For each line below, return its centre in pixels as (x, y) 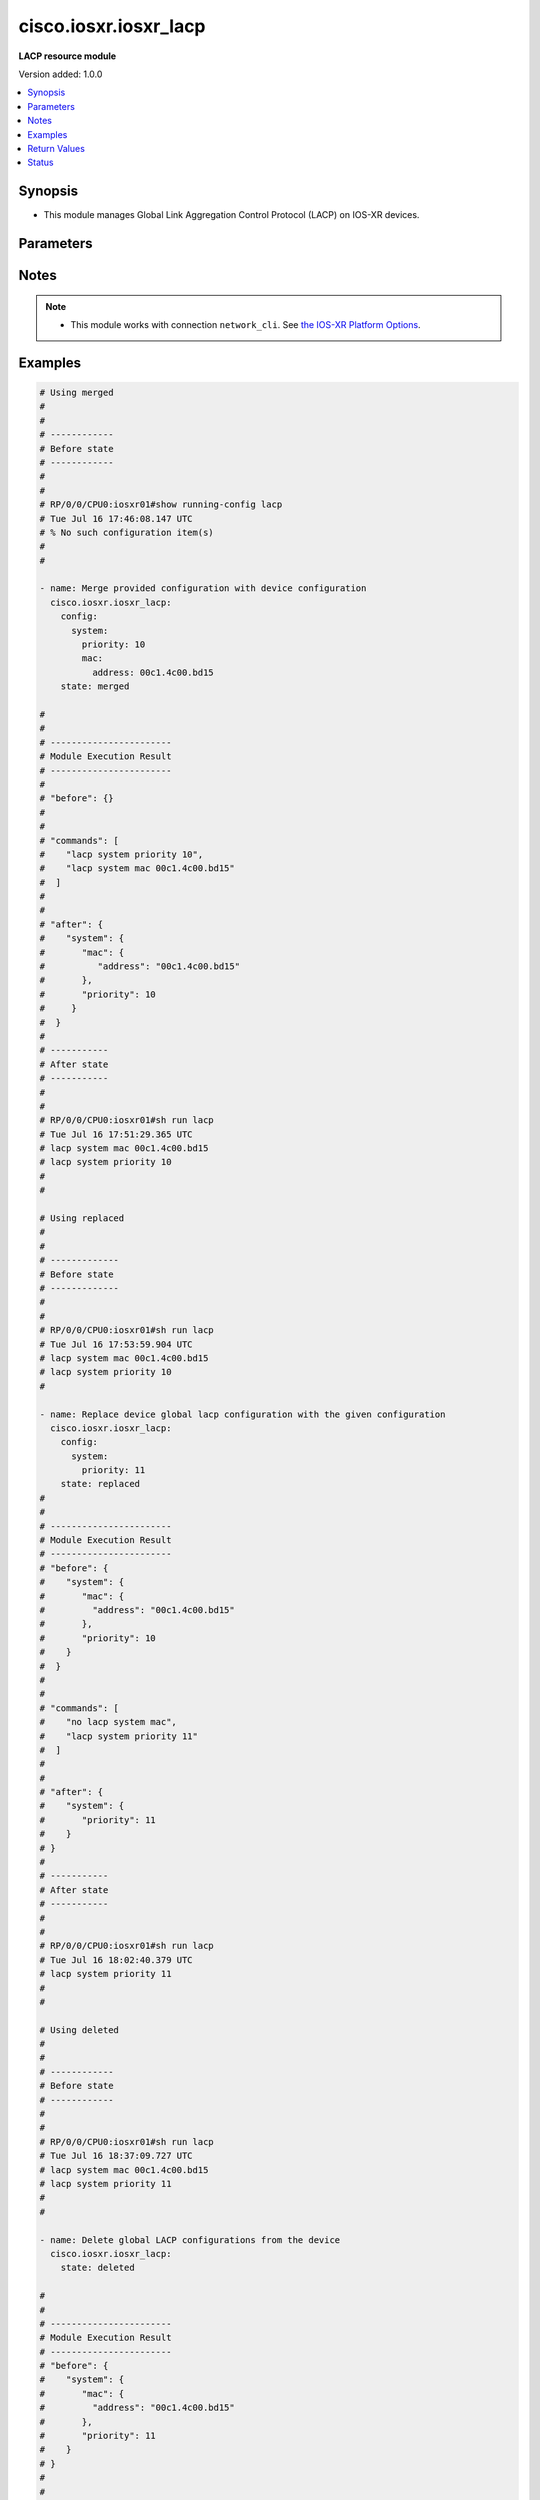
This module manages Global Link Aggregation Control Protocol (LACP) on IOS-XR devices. (231, 215)
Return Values (56, 148)
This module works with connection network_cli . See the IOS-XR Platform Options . (245, 324)
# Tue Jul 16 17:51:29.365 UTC (116, 1134)
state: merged (95, 686)
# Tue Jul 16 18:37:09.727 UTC (116, 2156)
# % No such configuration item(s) (126, 532)
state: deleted (97, 2268)
